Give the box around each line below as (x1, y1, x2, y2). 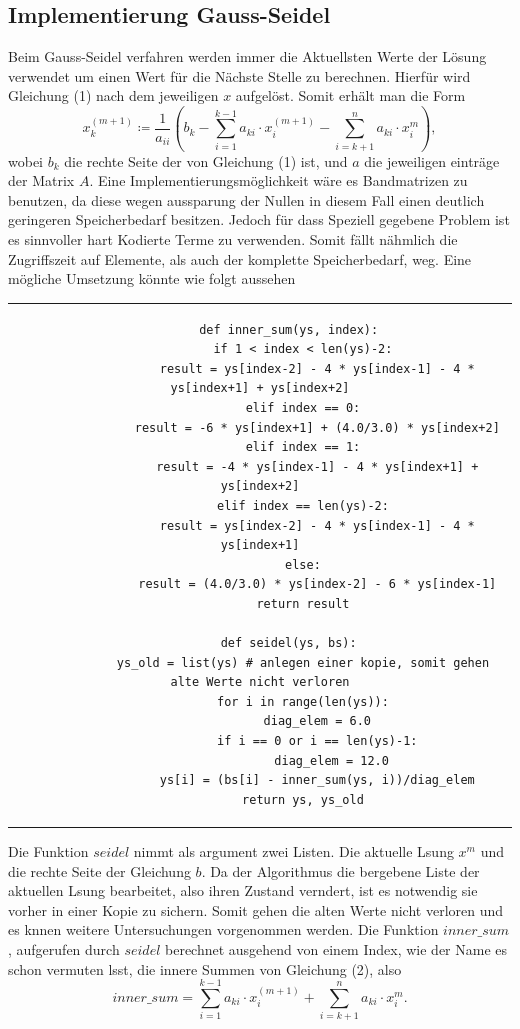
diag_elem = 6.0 (263, 714, 371, 729)
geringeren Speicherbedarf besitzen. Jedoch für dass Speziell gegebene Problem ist (8, 209, 510, 230)
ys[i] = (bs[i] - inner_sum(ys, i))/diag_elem (159, 773, 475, 788)
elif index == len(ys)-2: (217, 498, 389, 513)
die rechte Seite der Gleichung (8, 860, 191, 881)
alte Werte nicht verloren (170, 675, 350, 690)
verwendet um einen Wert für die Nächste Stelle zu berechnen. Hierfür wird (8, 65, 471, 86)
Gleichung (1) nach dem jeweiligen (8, 85, 219, 106)
